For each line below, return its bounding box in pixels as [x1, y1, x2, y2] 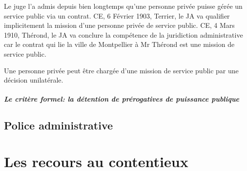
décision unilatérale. [4, 75, 63, 85]
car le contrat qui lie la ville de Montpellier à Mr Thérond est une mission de [4, 39, 235, 49]
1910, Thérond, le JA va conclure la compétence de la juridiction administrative [4, 29, 243, 40]
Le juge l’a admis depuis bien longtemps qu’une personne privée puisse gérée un [4, 1, 243, 11]
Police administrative [4, 118, 113, 133]
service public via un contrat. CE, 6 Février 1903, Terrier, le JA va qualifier [4, 10, 230, 21]
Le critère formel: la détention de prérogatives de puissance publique [4, 94, 240, 104]
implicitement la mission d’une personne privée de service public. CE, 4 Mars [4, 20, 235, 30]
